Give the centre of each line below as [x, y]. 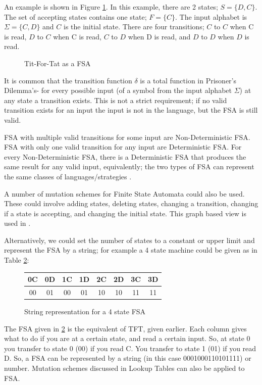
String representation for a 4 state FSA [85, 311]
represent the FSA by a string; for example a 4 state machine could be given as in [131, 250]
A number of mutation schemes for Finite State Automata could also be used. [124, 193]
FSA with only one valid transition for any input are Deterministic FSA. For [123, 147]
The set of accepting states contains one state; [75, 16]
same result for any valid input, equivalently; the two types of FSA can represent [129, 166]
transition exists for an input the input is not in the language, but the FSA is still [131, 110]
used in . [17, 223]
